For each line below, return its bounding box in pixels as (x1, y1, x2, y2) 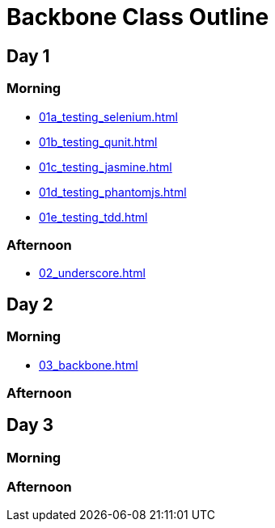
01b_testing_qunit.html (39, 134, 158, 149)
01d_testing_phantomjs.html (39, 184, 187, 199)
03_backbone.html (39, 357, 138, 372)
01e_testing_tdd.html (39, 209, 148, 224)
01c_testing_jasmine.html (39, 159, 172, 174)
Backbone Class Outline (6, 3, 269, 31)
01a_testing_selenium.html (39, 109, 178, 124)
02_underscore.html (39, 266, 146, 281)
